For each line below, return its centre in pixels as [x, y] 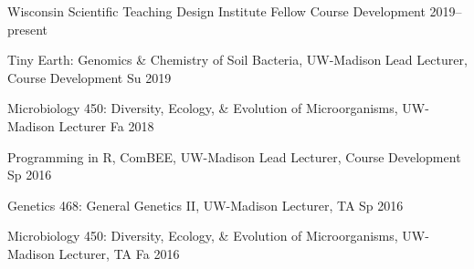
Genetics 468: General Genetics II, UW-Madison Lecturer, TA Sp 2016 [205, 205]
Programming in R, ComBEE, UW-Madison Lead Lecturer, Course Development [234, 156]
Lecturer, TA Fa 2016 [119, 253]
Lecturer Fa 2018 [106, 125]
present [28, 29]
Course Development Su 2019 [90, 77]
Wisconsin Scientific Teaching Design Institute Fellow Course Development [216, 11]
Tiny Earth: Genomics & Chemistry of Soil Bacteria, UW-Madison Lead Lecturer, [237, 60]
